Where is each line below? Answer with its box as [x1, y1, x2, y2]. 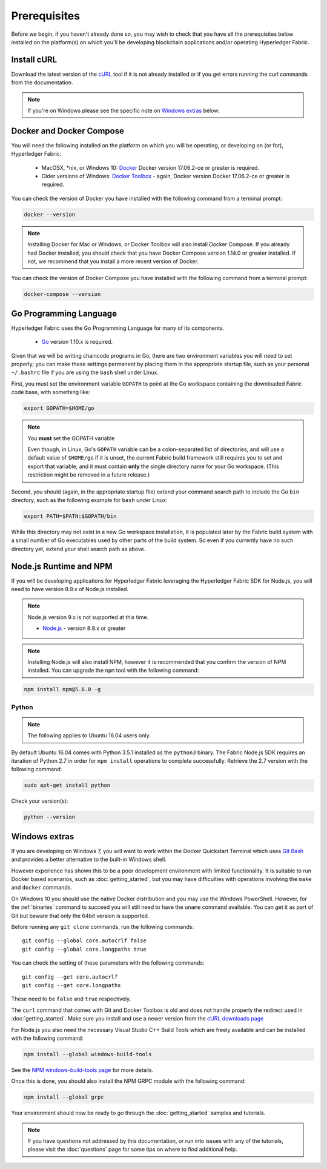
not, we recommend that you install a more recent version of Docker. [27, 258, 199, 265]
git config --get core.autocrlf [22, 973, 118, 980]
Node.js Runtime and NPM [11, 561, 113, 571]
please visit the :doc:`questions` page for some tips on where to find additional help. [27, 1146, 237, 1153]
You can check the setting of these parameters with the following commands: [11, 959, 205, 966]
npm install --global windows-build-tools [24, 1051, 152, 1057]
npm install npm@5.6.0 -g [24, 686, 101, 693]
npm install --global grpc [24, 1094, 104, 1100]
